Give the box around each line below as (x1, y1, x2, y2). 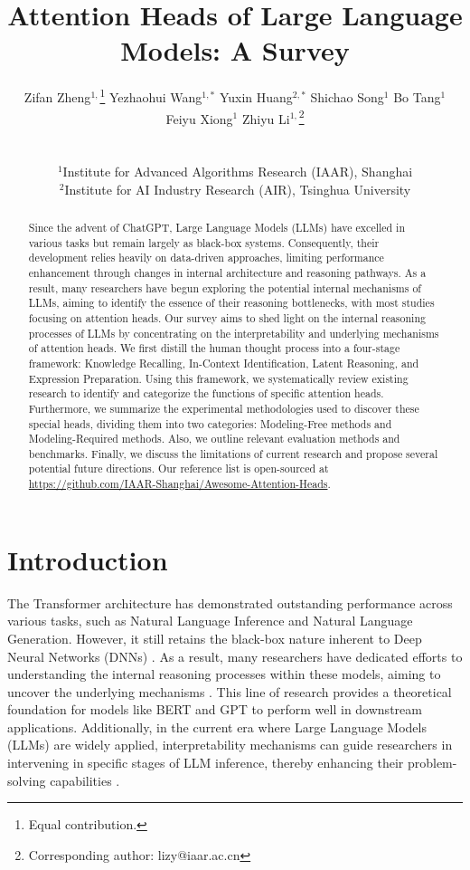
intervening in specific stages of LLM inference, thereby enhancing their (7, 753, 404, 772)
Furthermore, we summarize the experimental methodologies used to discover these (28, 400, 419, 416)
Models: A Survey (120, 32, 350, 69)
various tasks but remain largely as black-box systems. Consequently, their (28, 234, 380, 250)
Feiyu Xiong (165, 109, 233, 128)
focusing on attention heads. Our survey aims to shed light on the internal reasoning (28, 310, 426, 325)
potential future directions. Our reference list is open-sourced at (28, 461, 329, 476)
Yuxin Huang (219, 87, 293, 106)
